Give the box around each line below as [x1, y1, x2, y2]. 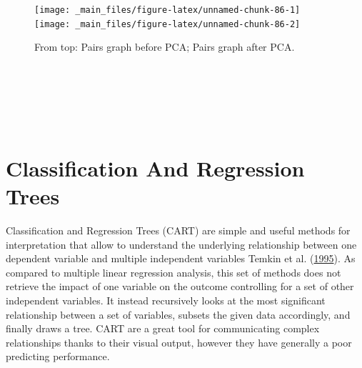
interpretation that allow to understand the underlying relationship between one [6, 237, 357, 252]
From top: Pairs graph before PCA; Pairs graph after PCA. [34, 39, 295, 54]
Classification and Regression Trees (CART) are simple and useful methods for [6, 223, 351, 237]
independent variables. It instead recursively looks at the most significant [6, 292, 326, 307]
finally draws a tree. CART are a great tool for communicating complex [6, 321, 320, 336]
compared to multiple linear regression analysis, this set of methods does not [6, 264, 341, 279]
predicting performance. [6, 349, 110, 364]
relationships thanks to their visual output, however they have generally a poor [6, 334, 352, 349]
